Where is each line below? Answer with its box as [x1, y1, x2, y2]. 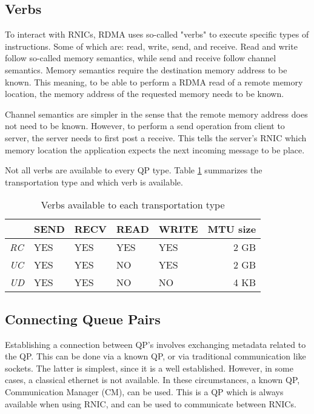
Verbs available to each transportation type [41, 198, 225, 212]
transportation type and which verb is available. [5, 175, 183, 188]
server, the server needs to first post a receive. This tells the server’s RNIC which [5, 131, 307, 144]
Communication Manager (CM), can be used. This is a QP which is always [5, 385, 284, 398]
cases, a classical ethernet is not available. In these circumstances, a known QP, [5, 373, 300, 386]
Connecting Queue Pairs [5, 309, 161, 328]
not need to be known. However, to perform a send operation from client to [5, 119, 285, 132]
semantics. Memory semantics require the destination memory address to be [5, 63, 287, 76]
